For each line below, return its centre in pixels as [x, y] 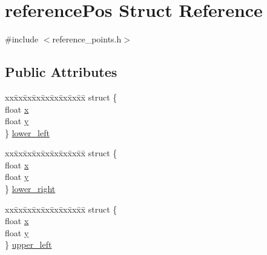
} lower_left [27, 132]
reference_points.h [87, 39]
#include [22, 39]
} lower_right [30, 189]
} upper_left [28, 244]
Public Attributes [61, 72]
